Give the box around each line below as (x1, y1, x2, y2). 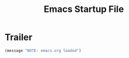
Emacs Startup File (44, 3, 124, 15)
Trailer (5, 31, 33, 43)
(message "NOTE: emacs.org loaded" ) (5, 48, 81, 53)
